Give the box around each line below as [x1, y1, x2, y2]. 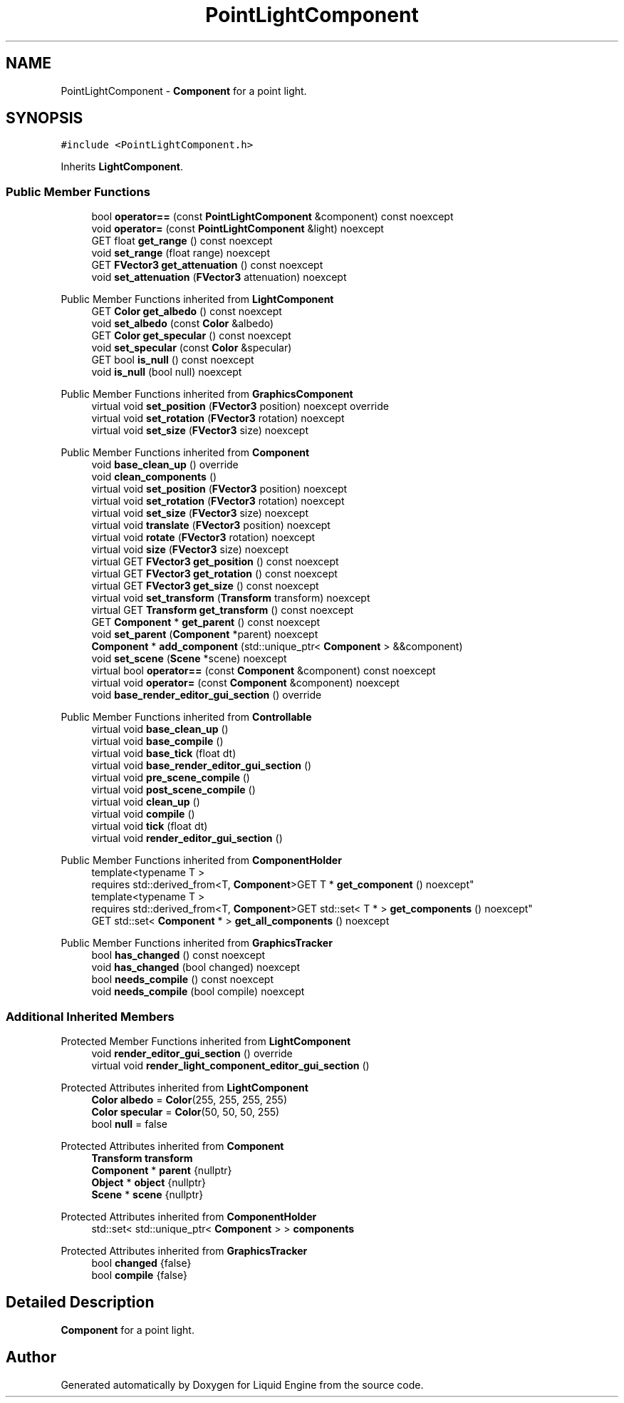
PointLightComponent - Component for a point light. [61, 84, 307, 97]
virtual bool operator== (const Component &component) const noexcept [91, 664, 436, 677]
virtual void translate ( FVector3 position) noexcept [91, 519, 331, 532]
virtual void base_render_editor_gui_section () [91, 759, 312, 772]
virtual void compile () [91, 808, 195, 821]
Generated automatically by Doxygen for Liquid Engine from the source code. [61, 1378, 424, 1391]
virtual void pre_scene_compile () [91, 771, 250, 784]
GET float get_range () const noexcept [91, 235, 273, 247]
